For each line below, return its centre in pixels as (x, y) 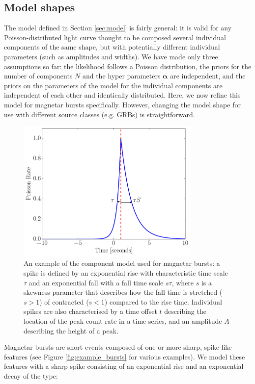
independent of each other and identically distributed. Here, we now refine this (122, 95)
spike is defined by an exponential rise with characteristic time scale (126, 273)
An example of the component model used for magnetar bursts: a (122, 263)
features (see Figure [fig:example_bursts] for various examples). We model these (125, 356)
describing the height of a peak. (71, 330)
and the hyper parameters (121, 76)
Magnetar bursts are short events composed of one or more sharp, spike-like (118, 347)
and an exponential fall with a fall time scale (96, 282)
